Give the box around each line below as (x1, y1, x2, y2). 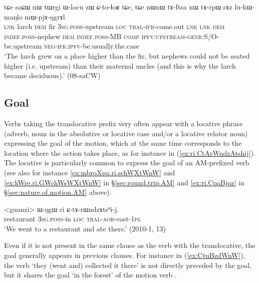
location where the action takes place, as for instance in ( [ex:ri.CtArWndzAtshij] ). (4, 147, 255, 158)
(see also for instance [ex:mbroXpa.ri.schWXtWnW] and (4, 167, 175, 177)
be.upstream (4, 41, 42, 51)
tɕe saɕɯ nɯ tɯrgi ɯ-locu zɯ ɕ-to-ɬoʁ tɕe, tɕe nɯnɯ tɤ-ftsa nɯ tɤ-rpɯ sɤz (4, 2, 232, 12)
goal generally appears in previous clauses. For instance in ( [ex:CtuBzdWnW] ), (4, 250, 245, 260)
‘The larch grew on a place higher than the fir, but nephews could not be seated (4, 50, 250, 61)
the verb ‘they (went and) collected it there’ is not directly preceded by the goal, (4, 259, 252, 270)
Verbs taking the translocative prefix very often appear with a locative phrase (4, 118, 243, 128)
